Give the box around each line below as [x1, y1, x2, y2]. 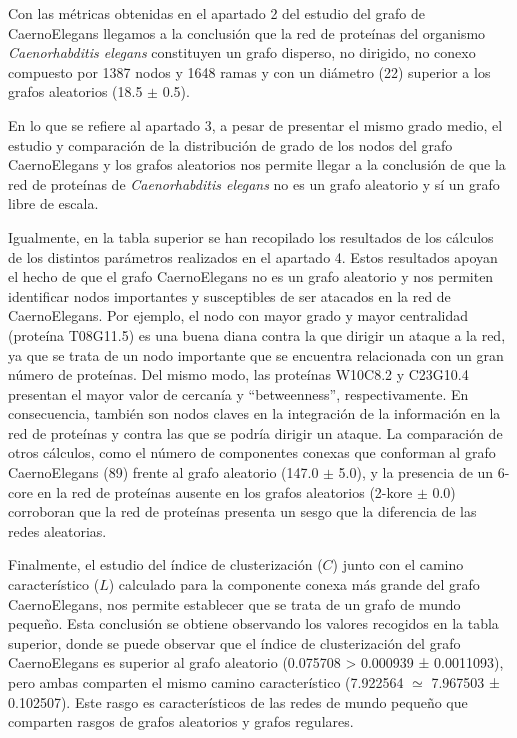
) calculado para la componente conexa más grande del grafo [108, 574, 480, 595]
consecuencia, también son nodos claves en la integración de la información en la [8, 403, 501, 424]
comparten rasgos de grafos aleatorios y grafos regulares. [8, 711, 354, 732]
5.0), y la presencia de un [338, 462, 494, 483]
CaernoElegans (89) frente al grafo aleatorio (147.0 [8, 462, 319, 483]
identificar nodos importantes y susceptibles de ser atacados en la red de [8, 285, 451, 306]
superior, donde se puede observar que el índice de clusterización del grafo [8, 632, 461, 653]
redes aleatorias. [8, 520, 107, 541]
